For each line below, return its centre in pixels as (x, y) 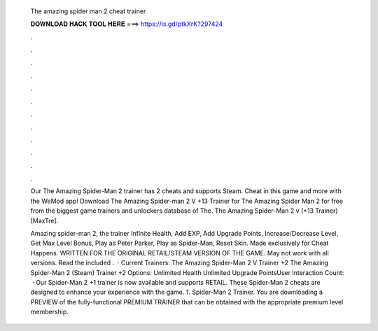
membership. (50, 312)
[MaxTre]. (44, 220)
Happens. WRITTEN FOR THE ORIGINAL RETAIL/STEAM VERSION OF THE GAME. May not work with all (180, 253)
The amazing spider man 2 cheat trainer (88, 11)
